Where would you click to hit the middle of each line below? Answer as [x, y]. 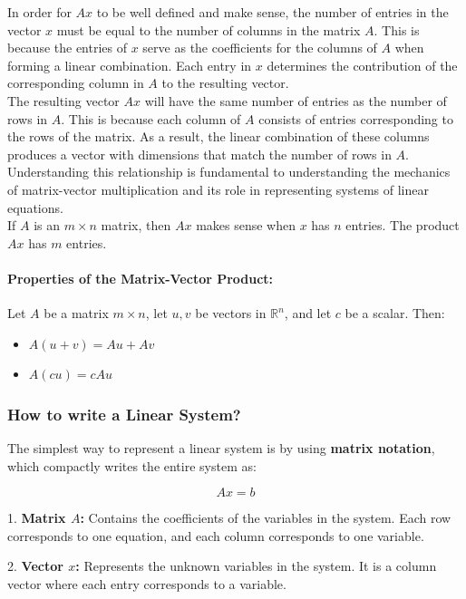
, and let [308, 313]
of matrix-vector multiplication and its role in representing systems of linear [218, 189]
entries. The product [403, 225]
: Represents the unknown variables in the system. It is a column [256, 566]
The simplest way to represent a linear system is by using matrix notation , [221, 448]
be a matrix [76, 313]
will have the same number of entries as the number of [296, 100]
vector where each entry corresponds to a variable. [147, 584]
